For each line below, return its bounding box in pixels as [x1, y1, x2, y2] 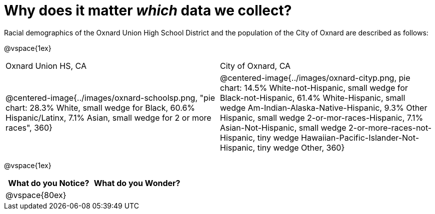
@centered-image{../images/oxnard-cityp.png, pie [220, 72, 410, 83]
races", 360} [5, 122, 52, 133]
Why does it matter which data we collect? [4, 2, 292, 19]
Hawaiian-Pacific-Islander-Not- [301, 132, 419, 143]
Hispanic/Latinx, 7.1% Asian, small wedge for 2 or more [5, 112, 211, 123]
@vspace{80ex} [5, 190, 66, 200]
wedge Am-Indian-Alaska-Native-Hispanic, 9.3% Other [220, 102, 427, 113]
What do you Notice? [8, 178, 89, 188]
